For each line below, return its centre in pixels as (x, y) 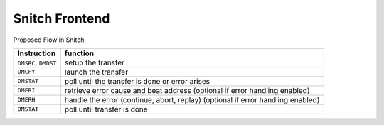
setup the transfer (94, 62)
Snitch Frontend (62, 18)
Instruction (37, 53)
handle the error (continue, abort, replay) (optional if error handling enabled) (192, 99)
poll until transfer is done (106, 109)
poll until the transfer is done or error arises (137, 81)
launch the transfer (96, 72)
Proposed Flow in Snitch (49, 40)
